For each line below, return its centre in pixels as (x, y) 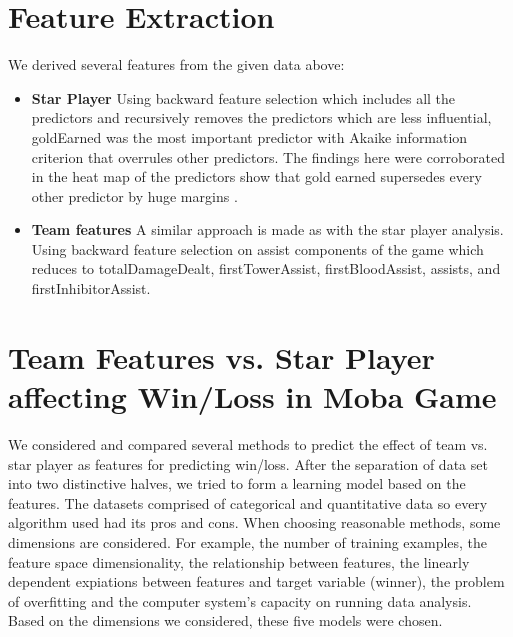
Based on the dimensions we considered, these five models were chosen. (225, 620)
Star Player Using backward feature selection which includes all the (243, 97)
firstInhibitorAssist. (91, 288)
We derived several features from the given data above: (176, 64)
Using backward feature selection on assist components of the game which (257, 248)
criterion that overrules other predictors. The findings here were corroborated (268, 156)
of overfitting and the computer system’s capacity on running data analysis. (240, 600)
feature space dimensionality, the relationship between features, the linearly (239, 561)
